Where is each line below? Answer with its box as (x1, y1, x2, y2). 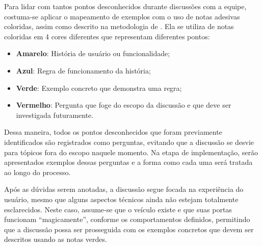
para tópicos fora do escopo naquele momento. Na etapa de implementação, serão (4, 146, 258, 157)
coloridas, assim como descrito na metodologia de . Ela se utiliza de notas (4, 21, 234, 32)
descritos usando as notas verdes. (4, 234, 107, 244)
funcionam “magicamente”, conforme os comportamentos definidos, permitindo (4, 214, 250, 225)
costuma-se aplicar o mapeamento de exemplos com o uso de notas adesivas (4, 11, 240, 21)
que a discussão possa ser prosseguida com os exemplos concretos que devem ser (4, 224, 254, 234)
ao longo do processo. (4, 166, 71, 177)
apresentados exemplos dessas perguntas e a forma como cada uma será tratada (4, 157, 253, 167)
